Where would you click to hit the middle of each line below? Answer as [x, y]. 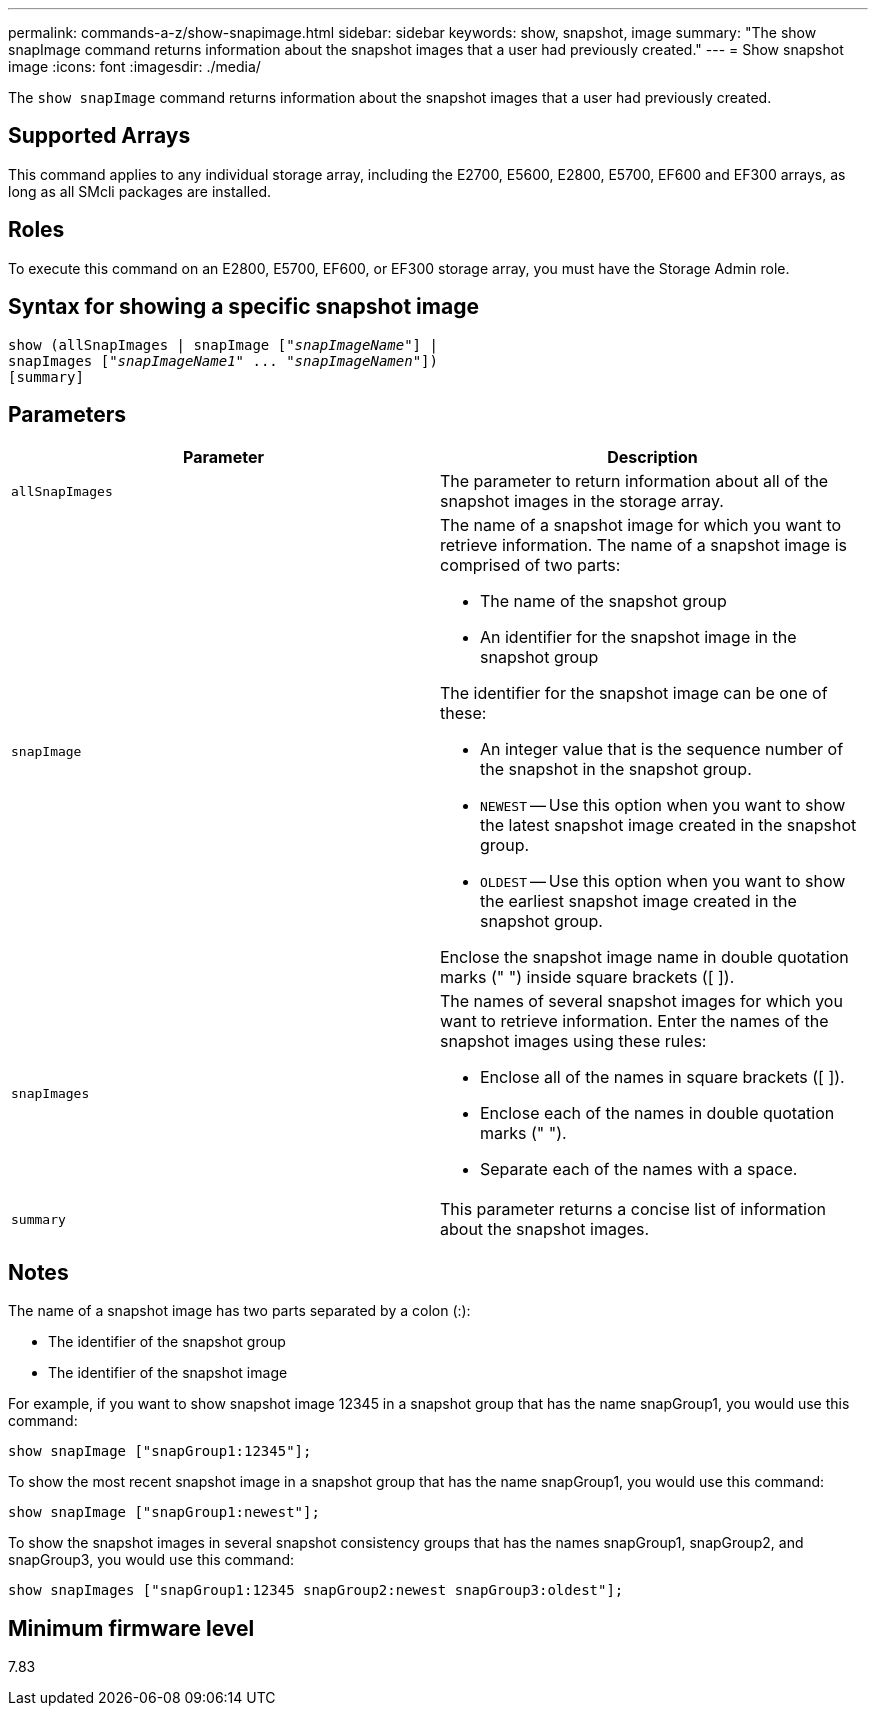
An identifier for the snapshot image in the [638, 637]
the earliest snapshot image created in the [638, 901]
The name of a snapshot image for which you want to [641, 525]
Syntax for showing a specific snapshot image [243, 307]
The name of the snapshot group [603, 601]
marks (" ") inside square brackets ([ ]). [587, 977]
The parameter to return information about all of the [634, 481]
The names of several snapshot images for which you [641, 1001]
